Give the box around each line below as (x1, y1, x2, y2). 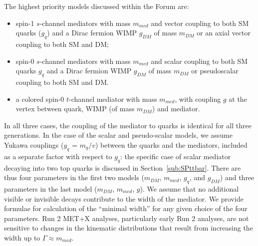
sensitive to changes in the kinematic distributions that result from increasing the (4, 223, 253, 233)
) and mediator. (152, 103, 200, 114)
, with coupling (175, 93, 221, 104)
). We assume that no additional (140, 183, 239, 194)
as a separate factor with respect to (4, 151, 112, 161)
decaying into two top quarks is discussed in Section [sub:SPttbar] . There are (4, 162, 241, 173)
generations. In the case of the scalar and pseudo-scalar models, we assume (4, 130, 233, 140)
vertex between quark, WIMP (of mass (15, 103, 135, 114)
